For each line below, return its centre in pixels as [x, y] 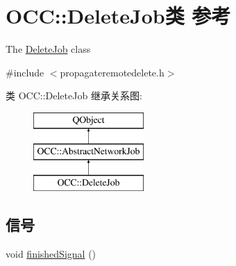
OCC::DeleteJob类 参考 [118, 16]
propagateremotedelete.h [112, 72]
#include [25, 72]
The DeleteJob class [48, 49]
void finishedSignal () [51, 254]
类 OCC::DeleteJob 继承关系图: [74, 95]
